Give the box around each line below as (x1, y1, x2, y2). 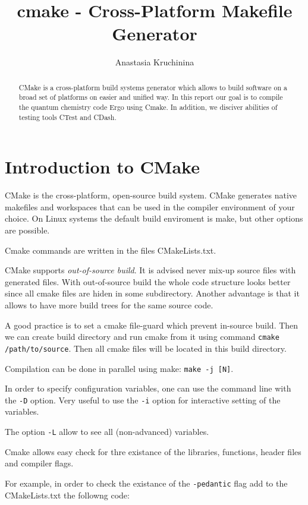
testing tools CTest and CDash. (18, 112, 117, 122)
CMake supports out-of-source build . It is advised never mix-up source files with (5, 264, 296, 276)
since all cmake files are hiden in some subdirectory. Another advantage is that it (5, 287, 300, 299)
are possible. (5, 224, 50, 236)
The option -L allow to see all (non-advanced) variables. (5, 425, 209, 438)
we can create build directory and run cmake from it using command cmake (5, 330, 279, 343)
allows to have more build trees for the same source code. (5, 299, 213, 311)
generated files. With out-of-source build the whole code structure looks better (5, 275, 291, 288)
